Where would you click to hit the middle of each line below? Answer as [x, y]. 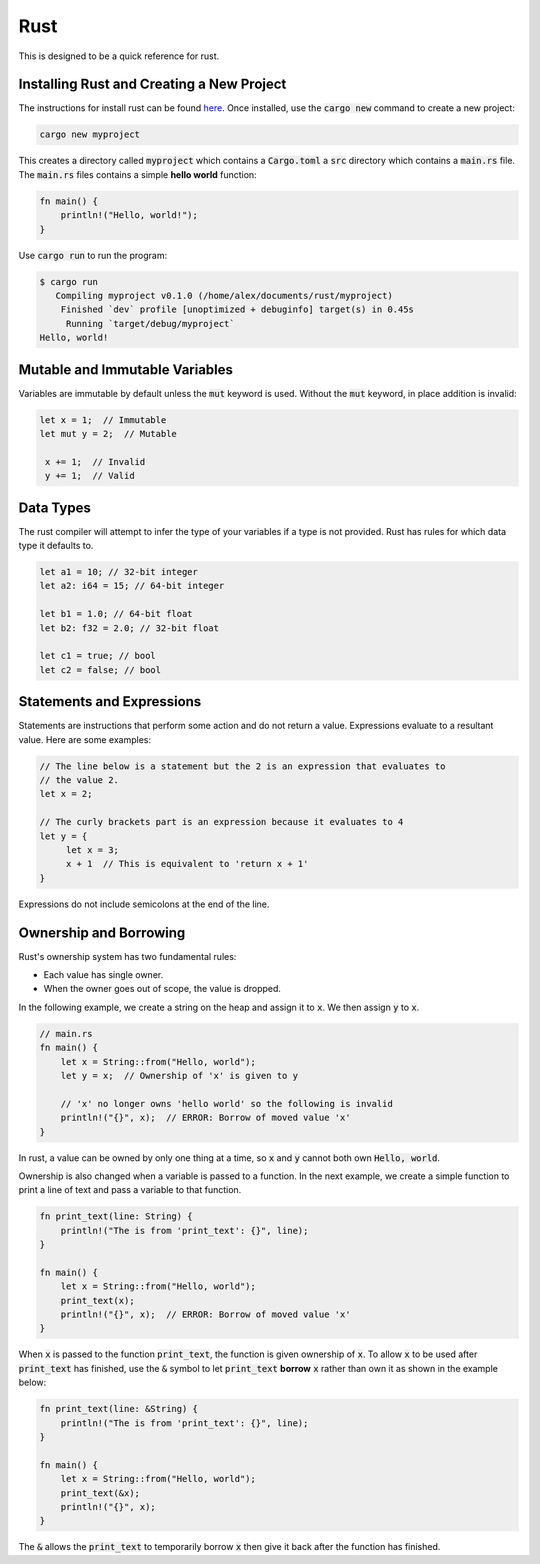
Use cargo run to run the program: [93, 255]
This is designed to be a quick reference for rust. [119, 56]
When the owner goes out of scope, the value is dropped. [162, 989]
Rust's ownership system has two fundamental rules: [127, 956]
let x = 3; [92, 849]
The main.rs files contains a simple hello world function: [137, 174]
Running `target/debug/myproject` [150, 323]
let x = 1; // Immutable [103, 419]
